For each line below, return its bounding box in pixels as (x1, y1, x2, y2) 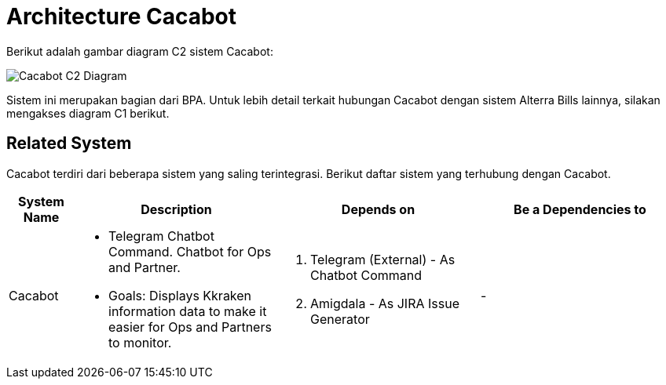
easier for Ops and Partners (108, 318, 272, 335)
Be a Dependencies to (514, 201, 646, 217)
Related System (6, 133, 132, 154)
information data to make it (108, 303, 267, 319)
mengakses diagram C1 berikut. (6, 106, 170, 120)
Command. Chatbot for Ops (108, 243, 272, 260)
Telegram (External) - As (310, 251, 456, 267)
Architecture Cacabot (6, 3, 237, 30)
